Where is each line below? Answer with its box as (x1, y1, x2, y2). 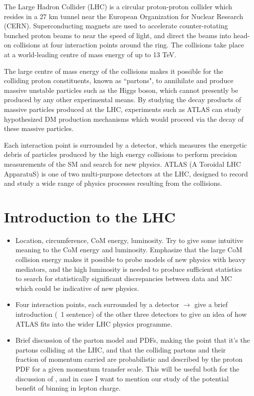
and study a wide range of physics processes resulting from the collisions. (4, 178, 222, 188)
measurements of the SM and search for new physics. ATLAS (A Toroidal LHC (4, 158, 241, 169)
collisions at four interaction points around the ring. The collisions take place (13, 40, 244, 50)
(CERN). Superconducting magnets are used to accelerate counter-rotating (4, 21, 228, 31)
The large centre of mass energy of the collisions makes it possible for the (4, 66, 223, 76)
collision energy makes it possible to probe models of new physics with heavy (15, 254, 246, 264)
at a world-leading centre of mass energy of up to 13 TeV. (4, 49, 176, 59)
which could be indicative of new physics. (15, 283, 139, 293)
